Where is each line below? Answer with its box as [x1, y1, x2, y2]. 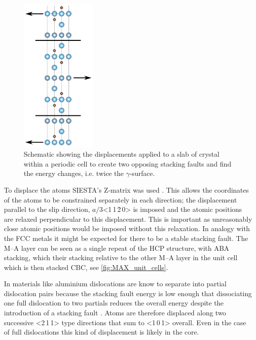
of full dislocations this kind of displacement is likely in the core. [4, 327, 199, 337]
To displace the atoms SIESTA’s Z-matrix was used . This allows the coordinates [4, 184, 249, 195]
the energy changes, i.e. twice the [24, 168, 124, 178]
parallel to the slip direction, [4, 204, 90, 214]
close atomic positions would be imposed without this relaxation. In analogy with [4, 223, 250, 234]
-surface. [129, 168, 155, 178]
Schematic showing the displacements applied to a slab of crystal [24, 149, 219, 159]
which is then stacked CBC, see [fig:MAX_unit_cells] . [4, 262, 168, 272]
